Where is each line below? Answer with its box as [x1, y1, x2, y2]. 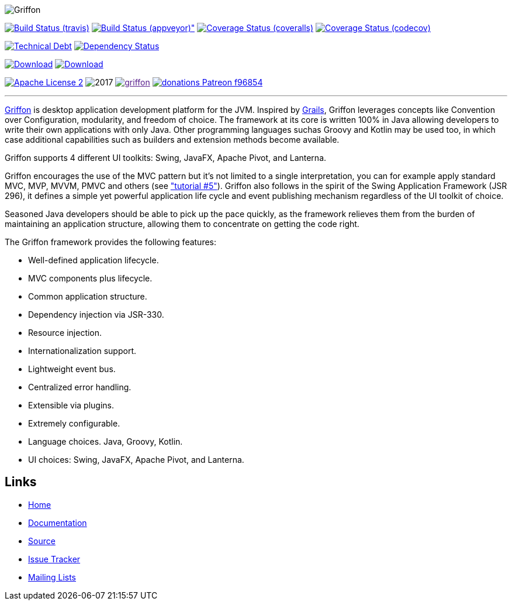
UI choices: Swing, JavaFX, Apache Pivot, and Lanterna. [28, 455, 244, 465]
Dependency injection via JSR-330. [28, 310, 164, 319]
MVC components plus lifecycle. [28, 273, 153, 283]
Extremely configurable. [28, 418, 120, 428]
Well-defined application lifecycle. [28, 255, 159, 265]
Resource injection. [28, 328, 102, 338]
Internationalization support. [28, 346, 137, 356]
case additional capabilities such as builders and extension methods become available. [5, 135, 340, 145]
